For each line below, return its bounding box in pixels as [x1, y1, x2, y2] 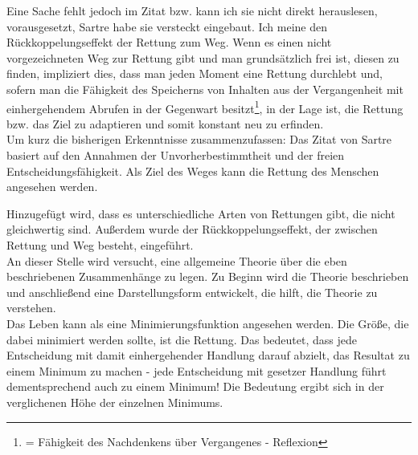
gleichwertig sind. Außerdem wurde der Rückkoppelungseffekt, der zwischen [6, 221, 378, 238]
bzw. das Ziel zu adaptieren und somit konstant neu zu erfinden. [6, 115, 324, 132]
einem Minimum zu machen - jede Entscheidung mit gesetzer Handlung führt [6, 362, 387, 379]
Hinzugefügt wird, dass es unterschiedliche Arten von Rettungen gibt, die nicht [6, 205, 395, 221]
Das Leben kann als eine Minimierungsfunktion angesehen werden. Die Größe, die [6, 315, 409, 331]
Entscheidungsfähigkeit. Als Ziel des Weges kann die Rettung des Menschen [6, 162, 379, 179]
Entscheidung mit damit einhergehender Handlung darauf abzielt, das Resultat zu [6, 347, 410, 364]
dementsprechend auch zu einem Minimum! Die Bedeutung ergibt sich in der [6, 378, 384, 395]
